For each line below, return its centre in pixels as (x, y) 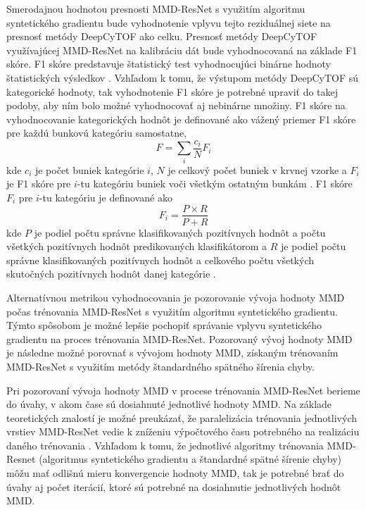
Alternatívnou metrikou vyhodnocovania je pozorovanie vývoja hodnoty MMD (176, 297)
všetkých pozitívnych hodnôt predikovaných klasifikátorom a (137, 246)
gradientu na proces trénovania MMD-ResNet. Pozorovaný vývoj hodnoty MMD (179, 338)
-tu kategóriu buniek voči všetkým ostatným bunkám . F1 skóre (215, 184)
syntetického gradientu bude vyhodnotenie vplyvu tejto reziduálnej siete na (169, 22)
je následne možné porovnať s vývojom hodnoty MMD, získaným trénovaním (172, 353)
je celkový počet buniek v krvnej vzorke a (257, 169)
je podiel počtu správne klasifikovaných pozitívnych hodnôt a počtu (180, 232)
